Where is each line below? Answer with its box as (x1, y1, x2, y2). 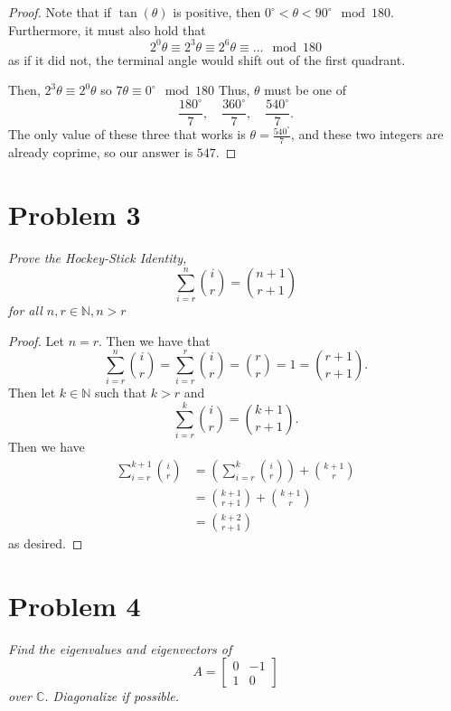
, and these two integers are (290, 125, 444, 144)
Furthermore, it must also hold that (8, 20, 206, 39)
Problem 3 (8, 196, 141, 233)
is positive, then (173, 3, 261, 21)
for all (8, 300, 42, 319)
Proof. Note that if (8, 3, 111, 21)
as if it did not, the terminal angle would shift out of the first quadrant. (8, 50, 406, 69)
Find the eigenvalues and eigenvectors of (8, 639, 232, 658)
